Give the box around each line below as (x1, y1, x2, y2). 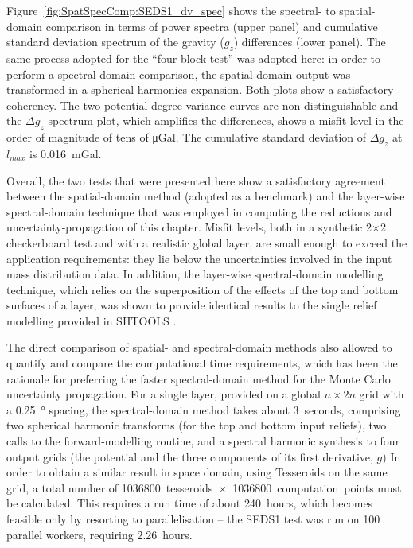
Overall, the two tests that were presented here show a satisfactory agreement (6, 172, 385, 188)
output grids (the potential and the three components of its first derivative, (6, 448, 373, 464)
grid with (359, 386, 404, 402)
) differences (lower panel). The (233, 33, 386, 50)
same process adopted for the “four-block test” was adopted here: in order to (6, 49, 380, 66)
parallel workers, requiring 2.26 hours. (6, 526, 193, 542)
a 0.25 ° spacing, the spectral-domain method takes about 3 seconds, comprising (6, 401, 401, 418)
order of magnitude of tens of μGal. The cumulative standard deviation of (6, 129, 367, 146)
